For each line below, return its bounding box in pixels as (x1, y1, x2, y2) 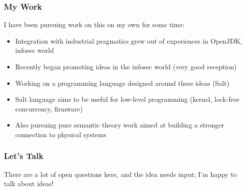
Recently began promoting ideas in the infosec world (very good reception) (15, 62, 237, 71)
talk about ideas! (4, 178, 54, 189)
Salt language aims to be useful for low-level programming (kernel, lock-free (15, 94, 239, 104)
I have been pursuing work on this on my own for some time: (4, 19, 185, 30)
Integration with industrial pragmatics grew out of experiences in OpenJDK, (15, 35, 243, 46)
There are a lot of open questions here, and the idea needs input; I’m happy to (4, 169, 237, 179)
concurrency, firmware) (15, 103, 83, 113)
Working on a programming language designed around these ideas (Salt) (15, 78, 230, 88)
